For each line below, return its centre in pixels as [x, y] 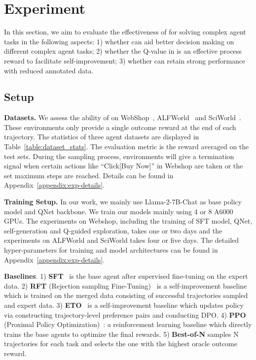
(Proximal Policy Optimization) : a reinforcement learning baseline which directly [128, 324]
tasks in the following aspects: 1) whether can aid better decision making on [119, 41]
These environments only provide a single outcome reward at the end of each [120, 127]
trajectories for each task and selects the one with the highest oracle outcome [121, 344]
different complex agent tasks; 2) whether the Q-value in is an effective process [123, 51]
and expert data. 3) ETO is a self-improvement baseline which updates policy [124, 305]
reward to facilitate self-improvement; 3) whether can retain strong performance [125, 60]
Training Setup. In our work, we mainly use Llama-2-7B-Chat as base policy [123, 202]
